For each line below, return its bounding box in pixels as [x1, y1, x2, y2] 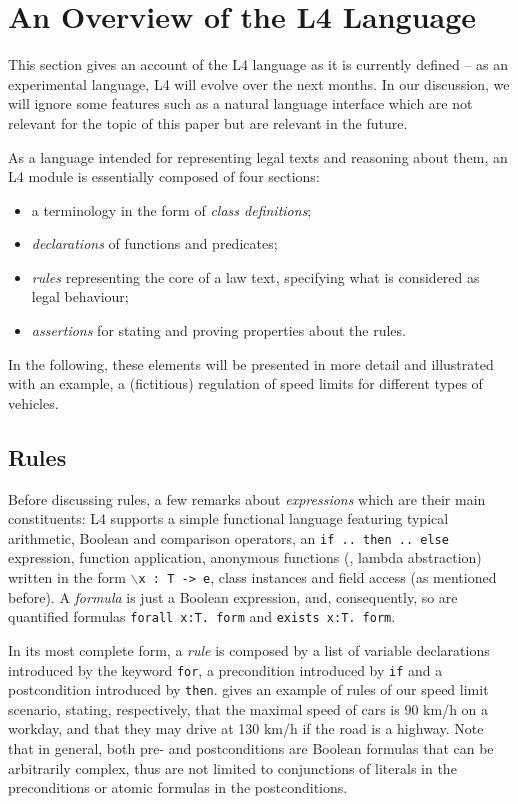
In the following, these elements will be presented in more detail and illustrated [8, 353, 494, 374]
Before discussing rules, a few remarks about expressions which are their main [8, 488, 486, 509]
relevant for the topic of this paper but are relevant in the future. [8, 112, 408, 133]
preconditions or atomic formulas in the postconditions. [8, 777, 348, 798]
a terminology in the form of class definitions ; [31, 199, 312, 220]
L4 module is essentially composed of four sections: [8, 166, 320, 187]
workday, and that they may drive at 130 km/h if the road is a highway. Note [8, 718, 484, 739]
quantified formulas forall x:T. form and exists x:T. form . [8, 606, 396, 627]
